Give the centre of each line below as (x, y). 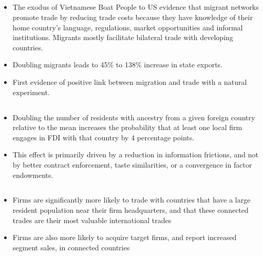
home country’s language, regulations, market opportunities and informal (128, 27)
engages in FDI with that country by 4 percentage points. (104, 137)
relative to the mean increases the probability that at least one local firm (127, 127)
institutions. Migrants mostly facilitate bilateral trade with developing (123, 37)
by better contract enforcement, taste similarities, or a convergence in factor (132, 164)
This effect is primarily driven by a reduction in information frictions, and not (135, 154)
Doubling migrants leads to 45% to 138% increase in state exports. (118, 65)
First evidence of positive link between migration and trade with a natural (130, 81)
